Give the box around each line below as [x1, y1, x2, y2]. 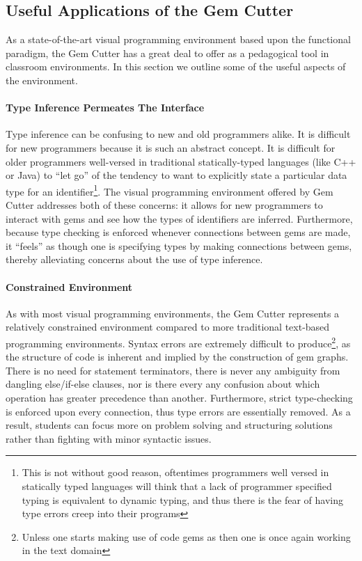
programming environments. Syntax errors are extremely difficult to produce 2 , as [6, 333, 351, 350]
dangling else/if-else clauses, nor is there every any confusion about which [6, 377, 320, 391]
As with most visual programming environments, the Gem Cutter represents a [6, 306, 340, 320]
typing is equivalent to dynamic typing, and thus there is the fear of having [22, 492, 343, 507]
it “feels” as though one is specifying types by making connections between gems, [6, 238, 352, 253]
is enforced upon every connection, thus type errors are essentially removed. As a [6, 404, 351, 418]
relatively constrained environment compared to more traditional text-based [6, 319, 330, 334]
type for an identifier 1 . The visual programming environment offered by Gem [6, 182, 333, 198]
